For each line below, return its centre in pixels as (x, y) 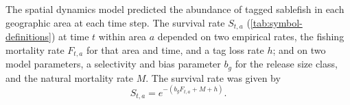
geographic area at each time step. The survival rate (115, 22)
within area (122, 36)
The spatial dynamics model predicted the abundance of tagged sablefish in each (175, 9)
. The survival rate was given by (213, 77)
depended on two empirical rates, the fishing (251, 36)
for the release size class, (286, 64)
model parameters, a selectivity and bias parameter (113, 64)
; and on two (299, 49)
